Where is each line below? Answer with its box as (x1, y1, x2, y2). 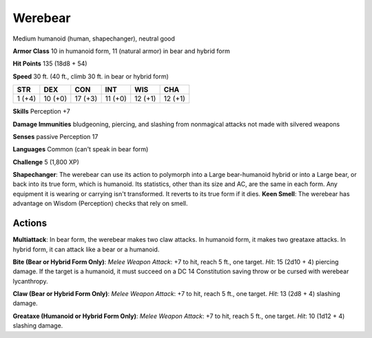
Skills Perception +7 (12, 107, 70, 116)
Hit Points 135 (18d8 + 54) (12, 59, 87, 68)
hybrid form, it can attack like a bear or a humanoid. (12, 245, 160, 253)
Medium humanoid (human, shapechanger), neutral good (12, 34, 175, 43)
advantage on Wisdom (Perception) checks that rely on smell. (12, 200, 188, 208)
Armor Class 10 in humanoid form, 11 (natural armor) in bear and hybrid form (12, 47, 230, 55)
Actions (12, 218, 48, 229)
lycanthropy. (12, 277, 48, 285)
